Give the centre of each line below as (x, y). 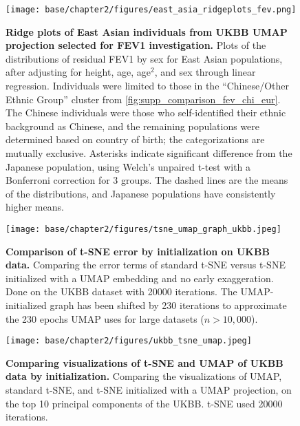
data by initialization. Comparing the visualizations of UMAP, (144, 376)
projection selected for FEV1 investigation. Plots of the (136, 45)
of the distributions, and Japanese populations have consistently (141, 193)
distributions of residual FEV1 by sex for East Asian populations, (144, 58)
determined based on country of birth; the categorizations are (135, 139)
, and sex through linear (205, 72)
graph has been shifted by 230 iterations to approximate (168, 305)
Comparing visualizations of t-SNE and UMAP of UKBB (144, 362)
